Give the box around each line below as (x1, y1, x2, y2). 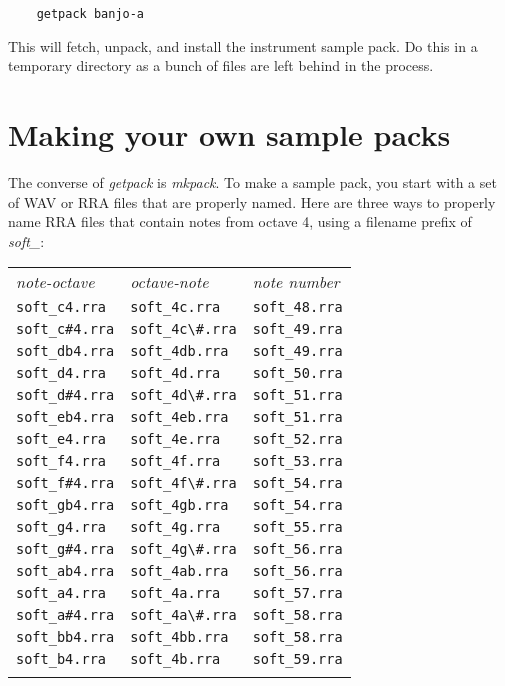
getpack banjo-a (36, 7, 145, 21)
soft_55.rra (252, 519, 343, 536)
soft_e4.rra (16, 431, 107, 448)
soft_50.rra (252, 365, 343, 382)
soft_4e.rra (130, 431, 221, 448)
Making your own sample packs (8, 114, 451, 155)
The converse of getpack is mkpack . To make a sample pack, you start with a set (8, 171, 497, 192)
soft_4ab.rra (130, 563, 229, 580)
